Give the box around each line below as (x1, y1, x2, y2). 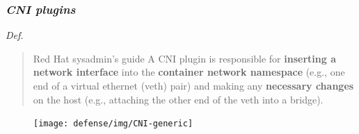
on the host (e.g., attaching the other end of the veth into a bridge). (33, 92, 324, 106)
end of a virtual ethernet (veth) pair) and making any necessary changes (33, 78, 354, 92)
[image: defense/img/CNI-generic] (33, 119, 193, 129)
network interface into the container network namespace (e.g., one (33, 65, 345, 79)
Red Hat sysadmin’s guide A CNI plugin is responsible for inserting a (33, 51, 336, 65)
